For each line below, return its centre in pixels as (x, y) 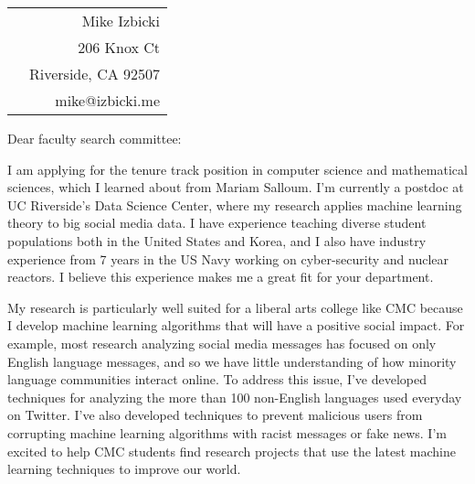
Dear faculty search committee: (95, 138)
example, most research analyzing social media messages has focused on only (222, 343)
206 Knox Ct (119, 47)
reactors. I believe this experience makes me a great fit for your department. (221, 277)
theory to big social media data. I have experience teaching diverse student (217, 223)
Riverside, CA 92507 (95, 74)
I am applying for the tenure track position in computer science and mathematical (237, 169)
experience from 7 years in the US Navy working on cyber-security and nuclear (228, 258)
